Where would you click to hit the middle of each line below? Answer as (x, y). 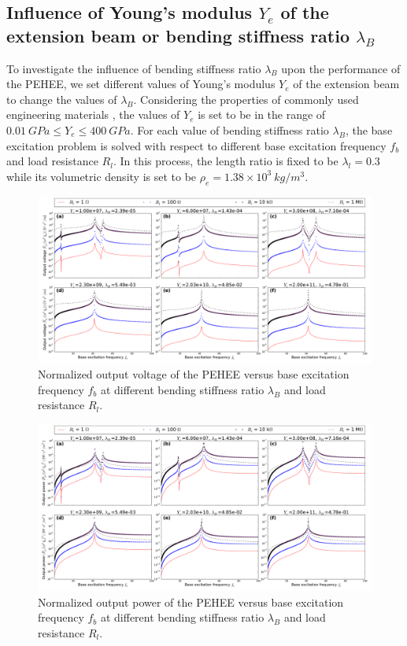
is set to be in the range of (262, 114)
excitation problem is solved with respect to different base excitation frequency (196, 145)
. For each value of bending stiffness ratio (229, 129)
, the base (369, 129)
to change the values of (62, 99)
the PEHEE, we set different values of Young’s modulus (141, 84)
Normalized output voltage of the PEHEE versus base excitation (194, 374)
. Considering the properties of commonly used (246, 99)
